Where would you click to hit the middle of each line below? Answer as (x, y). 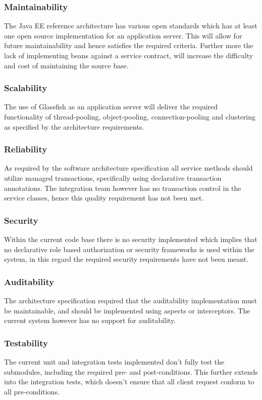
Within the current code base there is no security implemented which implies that (131, 239)
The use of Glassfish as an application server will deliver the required (111, 107)
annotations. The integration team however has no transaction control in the (123, 188)
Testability (26, 343)
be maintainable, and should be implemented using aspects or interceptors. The (127, 310)
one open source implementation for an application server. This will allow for (123, 35)
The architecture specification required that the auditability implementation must (130, 300)
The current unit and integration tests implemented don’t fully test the (114, 362)
